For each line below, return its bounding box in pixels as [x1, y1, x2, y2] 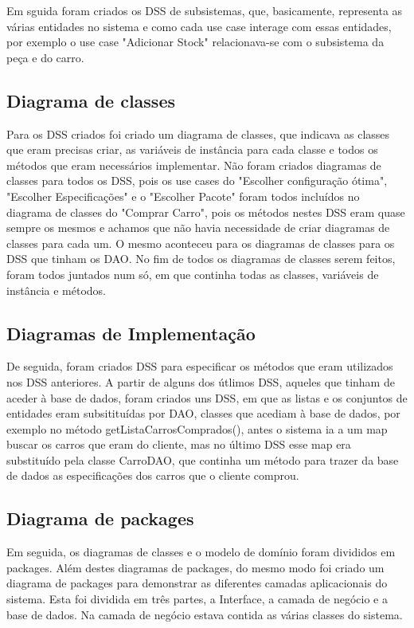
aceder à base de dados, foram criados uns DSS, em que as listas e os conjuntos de [6, 389, 408, 406]
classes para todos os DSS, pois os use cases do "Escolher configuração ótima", [6, 172, 388, 189]
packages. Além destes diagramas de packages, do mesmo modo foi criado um [6, 559, 385, 575]
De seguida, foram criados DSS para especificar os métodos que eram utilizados [6, 358, 393, 375]
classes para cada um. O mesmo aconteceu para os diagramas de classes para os [6, 234, 395, 251]
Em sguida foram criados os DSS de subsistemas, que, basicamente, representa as [6, 2, 403, 18]
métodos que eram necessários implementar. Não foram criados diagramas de [6, 156, 381, 173]
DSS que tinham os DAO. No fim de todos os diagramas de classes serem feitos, [6, 250, 396, 267]
